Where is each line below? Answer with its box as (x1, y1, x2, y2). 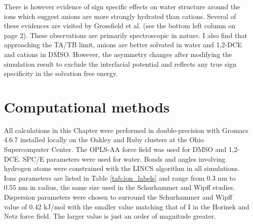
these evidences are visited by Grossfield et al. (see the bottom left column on (4, 20, 235, 31)
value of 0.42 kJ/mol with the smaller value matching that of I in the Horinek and (4, 201, 249, 211)
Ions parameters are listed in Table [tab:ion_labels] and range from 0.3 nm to (4, 172, 236, 183)
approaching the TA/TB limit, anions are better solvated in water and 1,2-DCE (4, 39, 242, 50)
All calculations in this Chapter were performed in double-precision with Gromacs (4, 125, 249, 135)
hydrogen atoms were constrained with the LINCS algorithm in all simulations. (4, 163, 240, 173)
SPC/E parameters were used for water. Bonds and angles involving (22, 153, 226, 164)
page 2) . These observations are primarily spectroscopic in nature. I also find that (4, 30, 248, 40)
